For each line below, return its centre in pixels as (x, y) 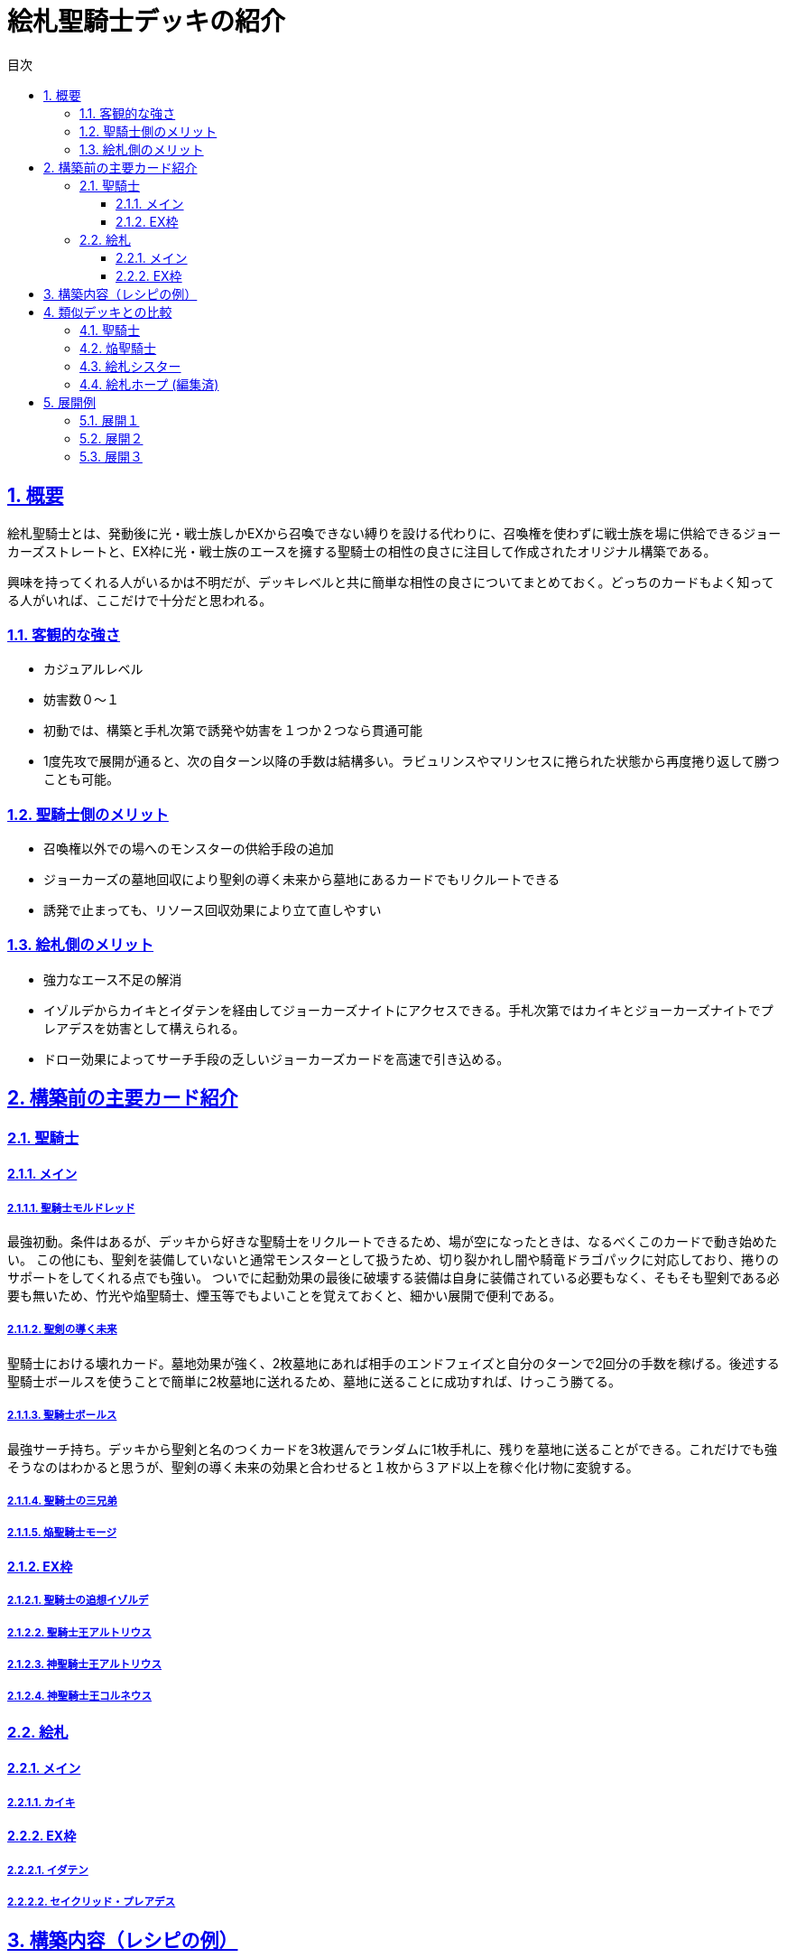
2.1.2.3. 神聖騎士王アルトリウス (85, 1664)
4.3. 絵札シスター (130, 366)
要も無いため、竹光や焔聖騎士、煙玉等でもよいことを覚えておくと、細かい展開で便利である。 (285, 1296)
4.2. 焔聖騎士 (118, 348)
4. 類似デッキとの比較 (108, 312)
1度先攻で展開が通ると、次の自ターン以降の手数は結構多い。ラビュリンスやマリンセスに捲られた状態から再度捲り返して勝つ (412, 761)
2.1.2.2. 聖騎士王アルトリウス (79, 1632)
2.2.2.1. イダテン (48, 1870)
